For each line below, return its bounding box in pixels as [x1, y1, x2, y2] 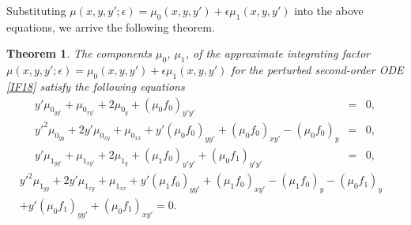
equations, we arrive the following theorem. [6, 18, 215, 35]
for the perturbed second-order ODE [231, 62, 404, 78]
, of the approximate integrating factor [185, 45, 371, 62]
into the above [294, 2, 364, 18]
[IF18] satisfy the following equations [6, 77, 185, 94]
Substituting [6, 2, 66, 18]
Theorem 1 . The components [6, 45, 153, 62]
